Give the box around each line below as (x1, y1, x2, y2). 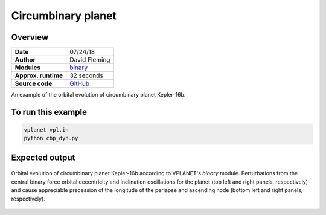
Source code (14, 79, 53, 88)
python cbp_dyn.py (24, 135, 78, 142)
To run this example (11, 106, 88, 117)
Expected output (11, 152, 75, 162)
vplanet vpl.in (24, 127, 69, 133)
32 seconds (69, 71, 103, 80)
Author (14, 56, 36, 64)
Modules (14, 63, 41, 72)
